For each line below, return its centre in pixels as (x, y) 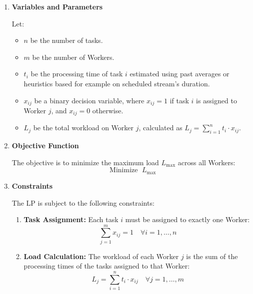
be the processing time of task (77, 74)
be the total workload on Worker (83, 128)
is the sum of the (212, 256)
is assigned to (216, 100)
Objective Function (45, 146)
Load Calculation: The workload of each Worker (101, 256)
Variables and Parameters (57, 6)
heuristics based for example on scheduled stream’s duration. (117, 83)
